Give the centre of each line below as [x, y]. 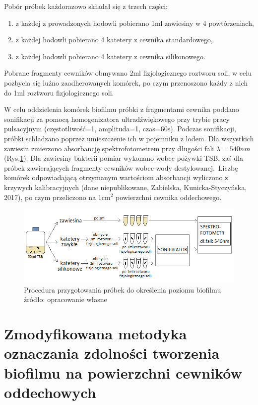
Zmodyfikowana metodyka [96, 334]
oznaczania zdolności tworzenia [112, 353]
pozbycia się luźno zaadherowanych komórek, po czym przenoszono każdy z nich [126, 82]
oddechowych [50, 392]
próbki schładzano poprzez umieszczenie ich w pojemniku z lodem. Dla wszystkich [129, 138]
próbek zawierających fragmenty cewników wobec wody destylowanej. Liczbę [121, 167]
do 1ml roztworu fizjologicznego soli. [59, 92]
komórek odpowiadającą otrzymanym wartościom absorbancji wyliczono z [116, 177]
